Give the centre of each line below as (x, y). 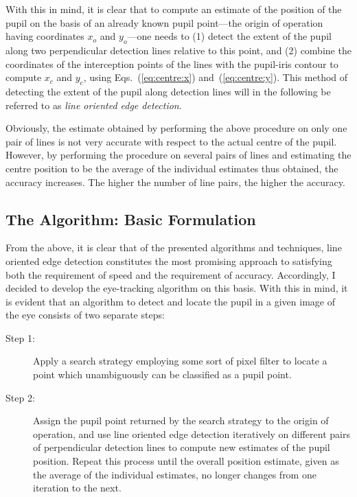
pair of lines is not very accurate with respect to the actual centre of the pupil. (171, 141)
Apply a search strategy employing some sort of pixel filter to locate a (180, 361)
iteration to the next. (77, 488)
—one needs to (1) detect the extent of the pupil (229, 36)
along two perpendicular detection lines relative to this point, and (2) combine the (178, 50)
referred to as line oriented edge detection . (94, 105)
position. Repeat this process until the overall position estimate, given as (186, 461)
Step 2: (20, 397)
